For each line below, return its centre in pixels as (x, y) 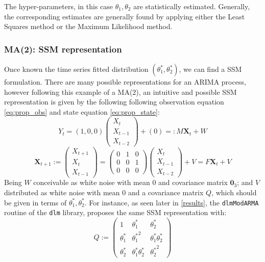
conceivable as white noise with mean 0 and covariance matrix (130, 182)
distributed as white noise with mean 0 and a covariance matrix (104, 192)
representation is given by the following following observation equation (114, 102)
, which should (234, 192)
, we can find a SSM (210, 69)
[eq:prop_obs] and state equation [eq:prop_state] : (82, 111)
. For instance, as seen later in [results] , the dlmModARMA (172, 202)
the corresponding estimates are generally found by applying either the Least (125, 16)
